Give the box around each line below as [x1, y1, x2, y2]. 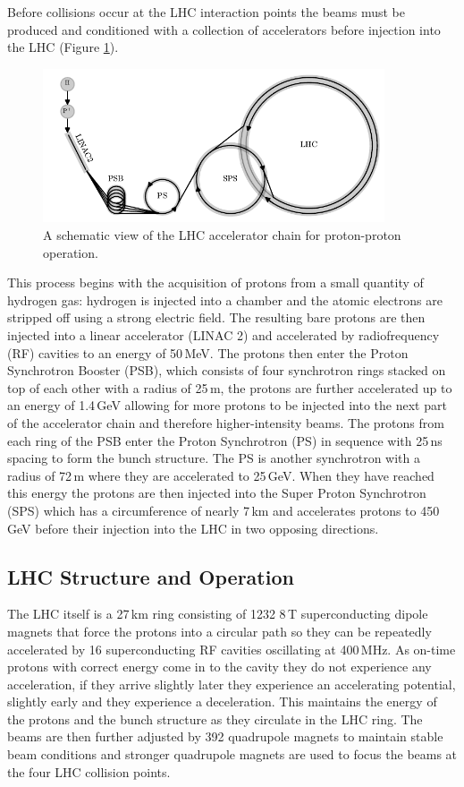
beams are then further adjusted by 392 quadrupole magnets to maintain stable [7, 727, 443, 746]
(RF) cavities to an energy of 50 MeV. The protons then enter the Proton [7, 343, 409, 362]
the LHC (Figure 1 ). [7, 38, 119, 56]
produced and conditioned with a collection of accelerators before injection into [7, 20, 441, 38]
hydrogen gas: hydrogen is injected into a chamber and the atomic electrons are [7, 290, 443, 309]
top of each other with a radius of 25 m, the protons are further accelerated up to [7, 378, 452, 397]
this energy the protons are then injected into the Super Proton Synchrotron [7, 483, 426, 502]
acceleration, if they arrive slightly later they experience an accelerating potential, [7, 674, 456, 693]
